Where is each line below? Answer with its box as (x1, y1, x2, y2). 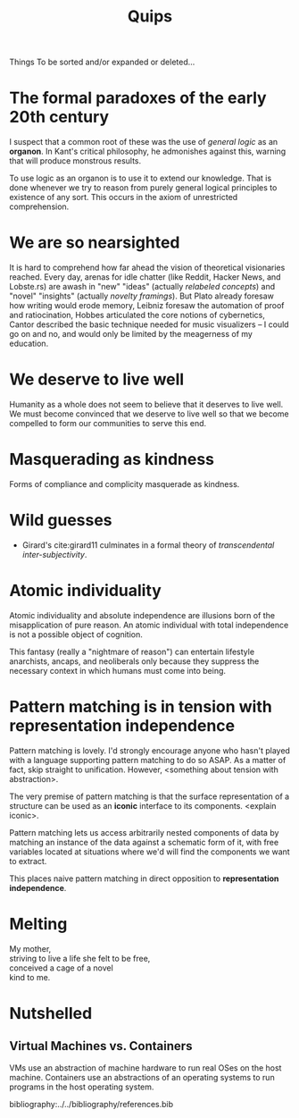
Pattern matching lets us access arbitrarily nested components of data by (9, 827, 279, 837)
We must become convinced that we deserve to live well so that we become (9, 408, 289, 419)
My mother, (9, 943, 52, 954)
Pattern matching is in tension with (9, 697, 272, 717)
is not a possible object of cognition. (9, 628, 143, 640)
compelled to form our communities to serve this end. (9, 418, 207, 428)
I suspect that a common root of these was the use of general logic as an (9, 137, 278, 147)
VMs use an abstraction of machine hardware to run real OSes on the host (9, 1062, 282, 1073)
